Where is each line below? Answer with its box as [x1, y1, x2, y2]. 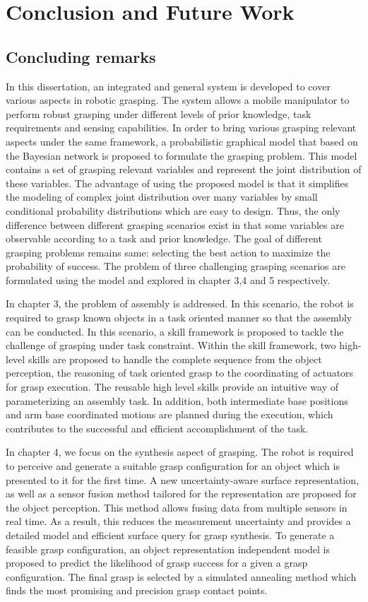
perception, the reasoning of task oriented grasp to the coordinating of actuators [6, 365, 354, 380]
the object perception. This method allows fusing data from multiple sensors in [6, 500, 348, 514]
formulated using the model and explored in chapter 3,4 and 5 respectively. [6, 272, 331, 287]
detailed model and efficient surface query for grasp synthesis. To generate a [6, 527, 335, 542]
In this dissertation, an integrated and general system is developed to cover [6, 78, 331, 93]
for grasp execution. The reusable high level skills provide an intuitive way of [6, 379, 339, 394]
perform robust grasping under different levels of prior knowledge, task [6, 106, 311, 121]
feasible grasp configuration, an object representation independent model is [6, 541, 331, 556]
